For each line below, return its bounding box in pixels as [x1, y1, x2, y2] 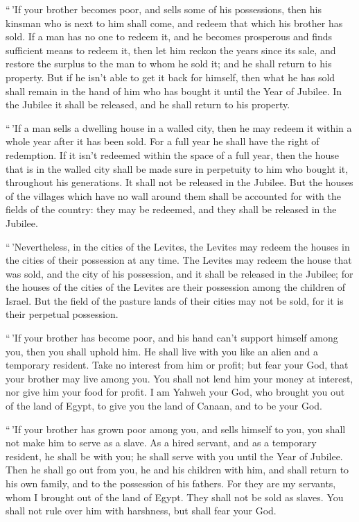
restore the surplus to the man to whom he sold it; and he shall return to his [6, 56, 332, 71]
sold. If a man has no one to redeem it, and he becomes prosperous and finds [6, 29, 333, 44]
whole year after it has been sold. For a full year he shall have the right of [6, 134, 319, 149]
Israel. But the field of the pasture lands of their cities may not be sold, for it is [6, 293, 344, 308]
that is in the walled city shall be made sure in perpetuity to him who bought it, [6, 161, 349, 176]
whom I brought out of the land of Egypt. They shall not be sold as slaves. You [6, 489, 344, 504]
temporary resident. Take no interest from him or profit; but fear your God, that [6, 357, 349, 372]
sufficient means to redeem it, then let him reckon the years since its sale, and [6, 42, 336, 57]
